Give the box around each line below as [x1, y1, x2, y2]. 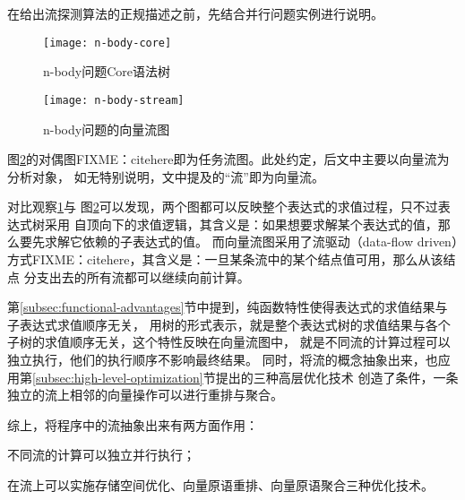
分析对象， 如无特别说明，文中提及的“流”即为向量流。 [7, 167, 324, 185]
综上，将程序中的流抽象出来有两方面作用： [7, 415, 258, 434]
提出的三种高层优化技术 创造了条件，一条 [215, 367, 459, 386]
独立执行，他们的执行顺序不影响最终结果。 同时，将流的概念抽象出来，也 [7, 350, 438, 369]
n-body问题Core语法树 [43, 62, 171, 81]
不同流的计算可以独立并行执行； [7, 445, 195, 464]
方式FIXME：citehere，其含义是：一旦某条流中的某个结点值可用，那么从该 [7, 250, 443, 269]
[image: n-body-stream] [43, 93, 185, 107]
